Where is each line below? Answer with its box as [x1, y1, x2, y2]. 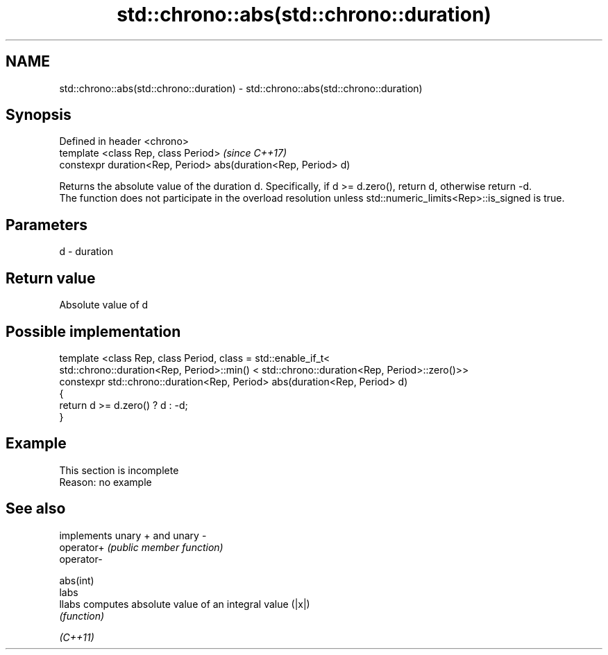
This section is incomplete [59, 464, 179, 476]
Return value [6, 269, 96, 287]
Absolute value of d [59, 299, 149, 311]
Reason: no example [59, 475, 152, 488]
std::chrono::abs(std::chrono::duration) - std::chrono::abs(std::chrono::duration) [59, 82, 423, 94]
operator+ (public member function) [59, 541, 223, 553]
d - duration [59, 245, 113, 258]
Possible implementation [6, 322, 181, 340]
